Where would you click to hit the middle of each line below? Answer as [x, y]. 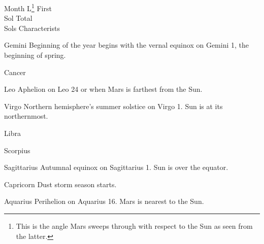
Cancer [15, 72]
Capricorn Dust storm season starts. [60, 184]
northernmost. [26, 116]
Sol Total [18, 18]
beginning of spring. [35, 55]
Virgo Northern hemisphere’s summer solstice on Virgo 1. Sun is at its [113, 106]
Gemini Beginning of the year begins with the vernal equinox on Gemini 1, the [127, 45]
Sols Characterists [32, 28]
